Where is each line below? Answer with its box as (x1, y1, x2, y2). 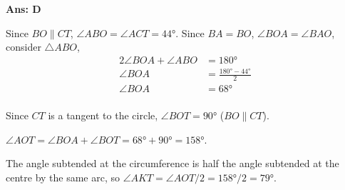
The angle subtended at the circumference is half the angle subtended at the (6, 156, 339, 171)
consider (6, 39, 41, 54)
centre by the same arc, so (6, 170, 120, 185)
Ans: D (6, 1, 41, 16)
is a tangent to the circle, (48, 108, 158, 123)
